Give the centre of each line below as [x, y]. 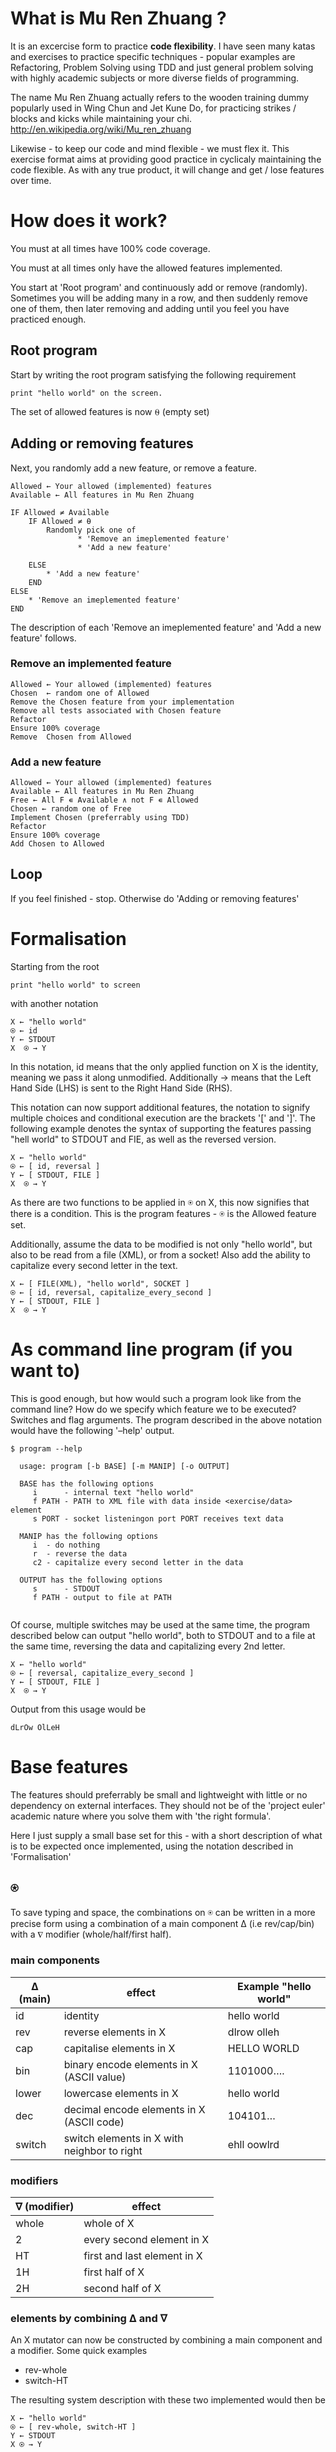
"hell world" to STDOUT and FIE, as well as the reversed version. [143, 1139]
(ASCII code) [94, 2122]
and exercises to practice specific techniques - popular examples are [153, 56]
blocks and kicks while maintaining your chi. [101, 118]
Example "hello [274, 1986]
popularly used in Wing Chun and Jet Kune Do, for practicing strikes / [153, 108]
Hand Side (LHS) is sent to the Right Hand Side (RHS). [121, 1088]
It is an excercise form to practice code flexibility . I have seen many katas [163, 46]
